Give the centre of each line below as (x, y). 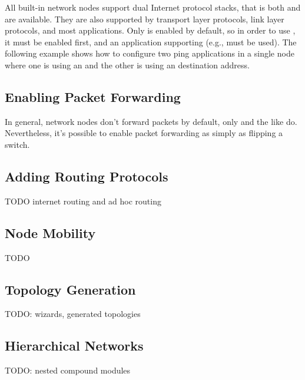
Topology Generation (70, 289)
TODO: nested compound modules (68, 370)
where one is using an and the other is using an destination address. (127, 65)
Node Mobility (50, 232)
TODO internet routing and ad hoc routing (83, 201)
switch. (17, 144)
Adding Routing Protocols (87, 176)
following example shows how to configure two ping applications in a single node (150, 53)
